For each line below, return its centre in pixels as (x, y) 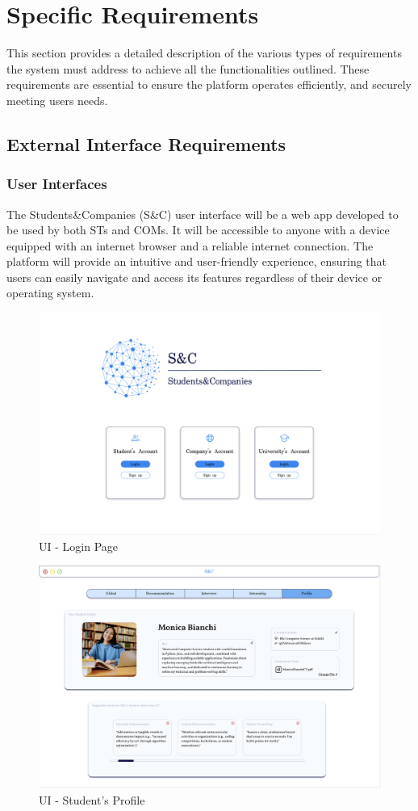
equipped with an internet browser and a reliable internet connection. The (190, 245)
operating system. (50, 293)
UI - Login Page (78, 546)
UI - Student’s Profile (92, 799)
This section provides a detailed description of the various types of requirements (204, 53)
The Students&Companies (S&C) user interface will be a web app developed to (203, 214)
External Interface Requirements (146, 143)
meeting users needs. (57, 100)
